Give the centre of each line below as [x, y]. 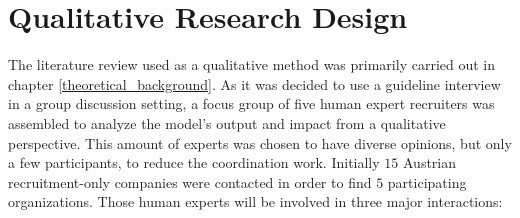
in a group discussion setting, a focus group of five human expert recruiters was [251, 103]
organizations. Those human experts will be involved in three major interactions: [255, 201]
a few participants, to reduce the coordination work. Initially [194, 162]
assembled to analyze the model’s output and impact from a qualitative [227, 122]
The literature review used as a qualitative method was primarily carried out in [252, 64]
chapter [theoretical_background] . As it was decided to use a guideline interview [254, 83]
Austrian [429, 162]
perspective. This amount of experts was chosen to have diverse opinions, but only [260, 142]
